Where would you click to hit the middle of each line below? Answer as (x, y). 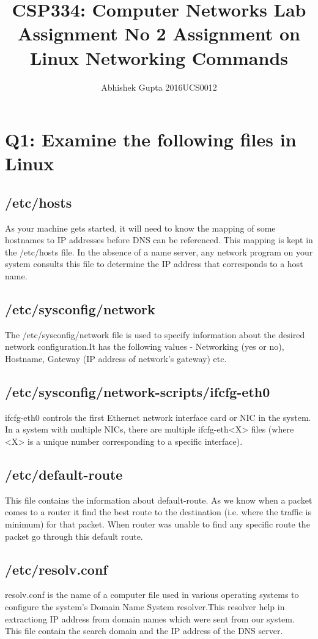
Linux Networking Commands (159, 57)
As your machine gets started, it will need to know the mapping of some (140, 228)
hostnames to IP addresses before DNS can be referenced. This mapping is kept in (159, 240)
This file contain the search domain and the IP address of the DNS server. (144, 631)
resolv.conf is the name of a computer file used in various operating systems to (152, 595)
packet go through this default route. (74, 536)
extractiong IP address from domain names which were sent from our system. (150, 618)
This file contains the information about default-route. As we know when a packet (159, 500)
